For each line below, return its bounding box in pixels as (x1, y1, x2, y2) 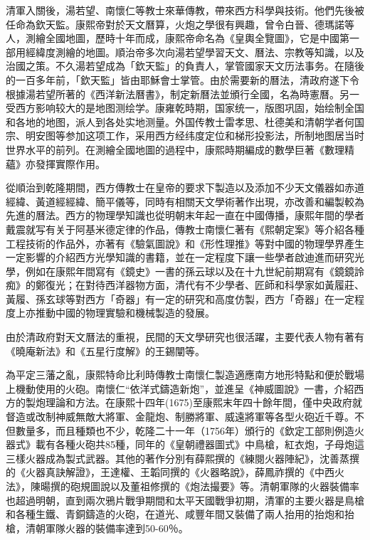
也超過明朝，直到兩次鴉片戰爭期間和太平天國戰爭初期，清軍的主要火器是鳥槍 (6, 492, 364, 507)
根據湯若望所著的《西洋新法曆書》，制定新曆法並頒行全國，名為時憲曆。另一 (6, 86, 359, 101)
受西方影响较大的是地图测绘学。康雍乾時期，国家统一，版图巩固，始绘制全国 (6, 100, 364, 115)
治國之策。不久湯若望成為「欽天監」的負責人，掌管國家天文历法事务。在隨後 (6, 58, 364, 73)
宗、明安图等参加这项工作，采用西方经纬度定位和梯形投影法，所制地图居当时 (6, 128, 364, 143)
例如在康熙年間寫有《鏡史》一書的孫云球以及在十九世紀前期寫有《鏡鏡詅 (25, 263, 364, 278)
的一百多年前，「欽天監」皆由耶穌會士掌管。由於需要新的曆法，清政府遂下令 (6, 72, 359, 87)
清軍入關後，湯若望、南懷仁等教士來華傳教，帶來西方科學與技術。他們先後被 (6, 3, 364, 17)
